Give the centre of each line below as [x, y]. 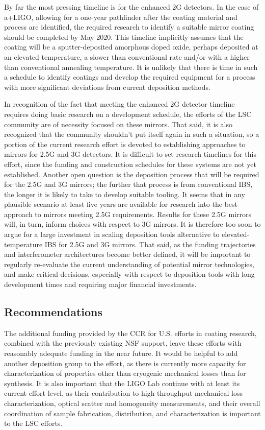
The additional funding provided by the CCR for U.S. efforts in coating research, [130, 333]
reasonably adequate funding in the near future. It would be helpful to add [121, 353]
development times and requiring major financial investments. [100, 284]
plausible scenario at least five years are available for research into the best [121, 204]
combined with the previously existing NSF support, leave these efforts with [123, 343]
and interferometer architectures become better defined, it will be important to [127, 254]
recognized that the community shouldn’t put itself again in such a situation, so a [132, 134]
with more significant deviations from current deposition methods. [107, 87]
